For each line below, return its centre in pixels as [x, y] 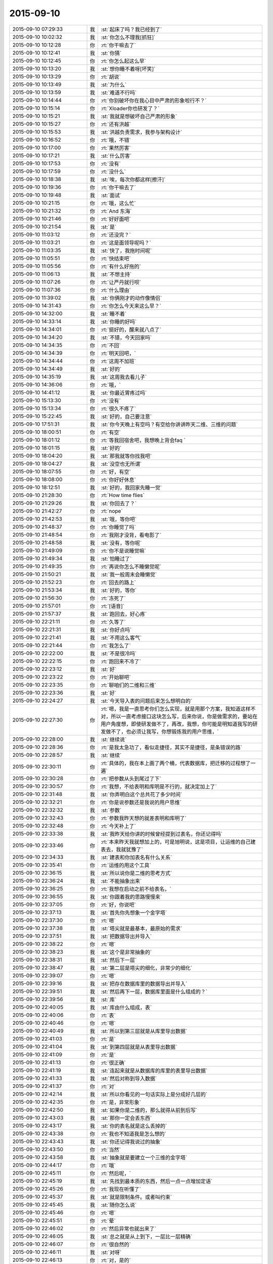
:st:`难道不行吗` [119, 93]
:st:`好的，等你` [119, 590]
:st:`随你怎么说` [119, 1205]
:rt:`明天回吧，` [118, 353]
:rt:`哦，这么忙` [118, 203]
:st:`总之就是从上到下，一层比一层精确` [146, 1236]
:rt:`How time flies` [123, 495]
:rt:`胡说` [110, 77]
